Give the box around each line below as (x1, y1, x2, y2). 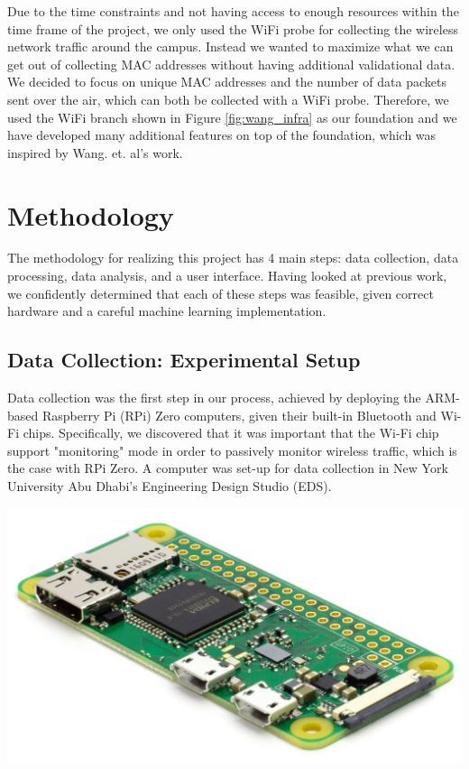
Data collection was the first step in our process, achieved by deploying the (7, 388, 421, 407)
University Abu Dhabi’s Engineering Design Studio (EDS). (7, 477, 332, 496)
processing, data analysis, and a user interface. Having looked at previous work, (7, 266, 447, 285)
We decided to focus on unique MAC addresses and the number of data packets (7, 72, 446, 91)
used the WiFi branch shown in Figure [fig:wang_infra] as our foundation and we (7, 107, 457, 126)
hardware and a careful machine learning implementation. (7, 301, 326, 320)
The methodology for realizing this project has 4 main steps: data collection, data (7, 248, 459, 267)
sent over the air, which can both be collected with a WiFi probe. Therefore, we (7, 89, 449, 108)
